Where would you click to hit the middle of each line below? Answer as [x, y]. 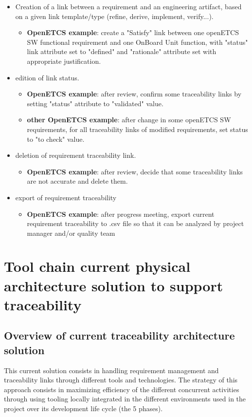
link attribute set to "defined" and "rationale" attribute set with [122, 51]
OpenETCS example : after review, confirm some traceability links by [134, 94]
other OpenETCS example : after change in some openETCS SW [129, 120]
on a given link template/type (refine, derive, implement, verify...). [114, 16]
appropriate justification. [64, 61]
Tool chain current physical [97, 266]
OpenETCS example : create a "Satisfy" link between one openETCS [133, 32]
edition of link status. [47, 77]
